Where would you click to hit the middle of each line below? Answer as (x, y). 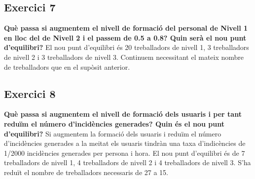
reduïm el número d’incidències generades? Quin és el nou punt (114, 123)
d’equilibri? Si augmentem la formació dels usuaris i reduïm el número (113, 133)
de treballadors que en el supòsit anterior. (67, 67)
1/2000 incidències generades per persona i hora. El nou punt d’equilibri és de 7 (125, 153)
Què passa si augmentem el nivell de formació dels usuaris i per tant (123, 114)
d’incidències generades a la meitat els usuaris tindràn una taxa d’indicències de (125, 143)
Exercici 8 (30, 93)
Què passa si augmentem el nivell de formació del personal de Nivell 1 (126, 28)
